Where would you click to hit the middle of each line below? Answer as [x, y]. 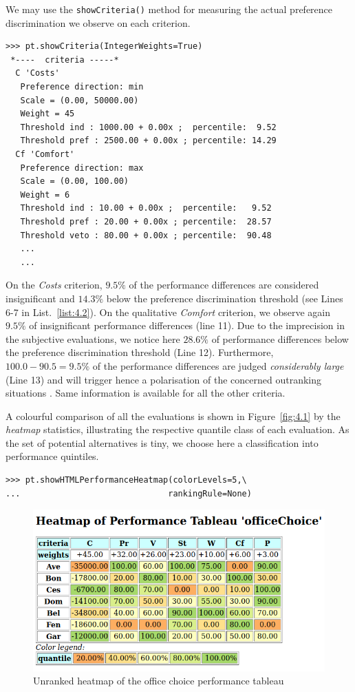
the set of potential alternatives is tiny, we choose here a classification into [162, 442]
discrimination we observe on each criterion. [98, 22]
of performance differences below [280, 338]
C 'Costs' [37, 73]
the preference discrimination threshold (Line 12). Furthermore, [140, 352]
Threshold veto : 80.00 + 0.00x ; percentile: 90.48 [146, 235]
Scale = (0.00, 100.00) [74, 181]
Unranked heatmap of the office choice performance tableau [159, 681]
